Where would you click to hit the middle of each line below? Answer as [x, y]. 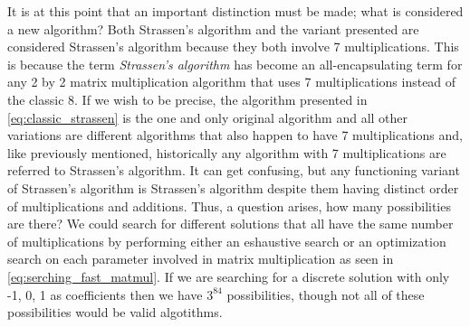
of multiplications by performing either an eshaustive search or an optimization [227, 241]
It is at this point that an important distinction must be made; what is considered [235, 11]
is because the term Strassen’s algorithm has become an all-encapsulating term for [235, 64]
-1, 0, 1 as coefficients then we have [105, 294]
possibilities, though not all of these [326, 294]
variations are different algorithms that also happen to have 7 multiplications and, [235, 135]
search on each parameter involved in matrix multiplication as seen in [201, 259]
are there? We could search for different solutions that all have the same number [230, 224]
